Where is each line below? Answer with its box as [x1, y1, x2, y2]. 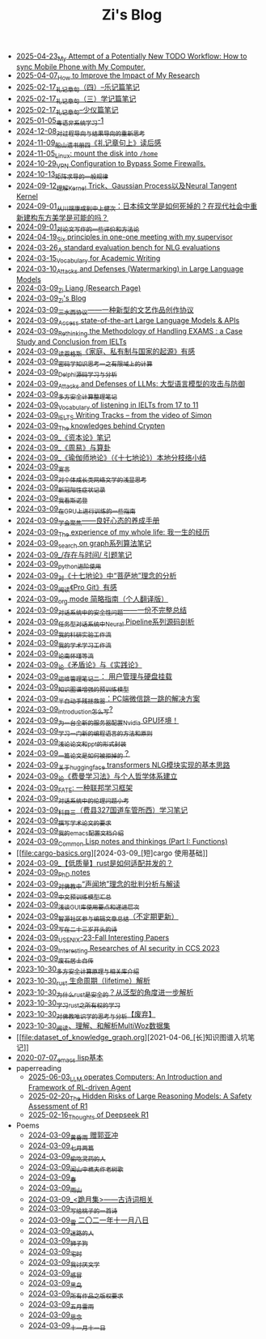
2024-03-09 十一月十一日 [27, 1320, 107, 1332]
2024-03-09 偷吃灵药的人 [27, 1151, 107, 1163]
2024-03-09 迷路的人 [27, 1226, 95, 1237]
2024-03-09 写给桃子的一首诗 [27, 1203, 118, 1215]
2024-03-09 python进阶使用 [15, 559, 102, 571]
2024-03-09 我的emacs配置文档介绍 [15, 826, 125, 838]
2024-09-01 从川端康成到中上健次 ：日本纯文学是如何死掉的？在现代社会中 [15, 201, 251, 212]
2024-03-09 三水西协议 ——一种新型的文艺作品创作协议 [15, 305, 194, 317]
